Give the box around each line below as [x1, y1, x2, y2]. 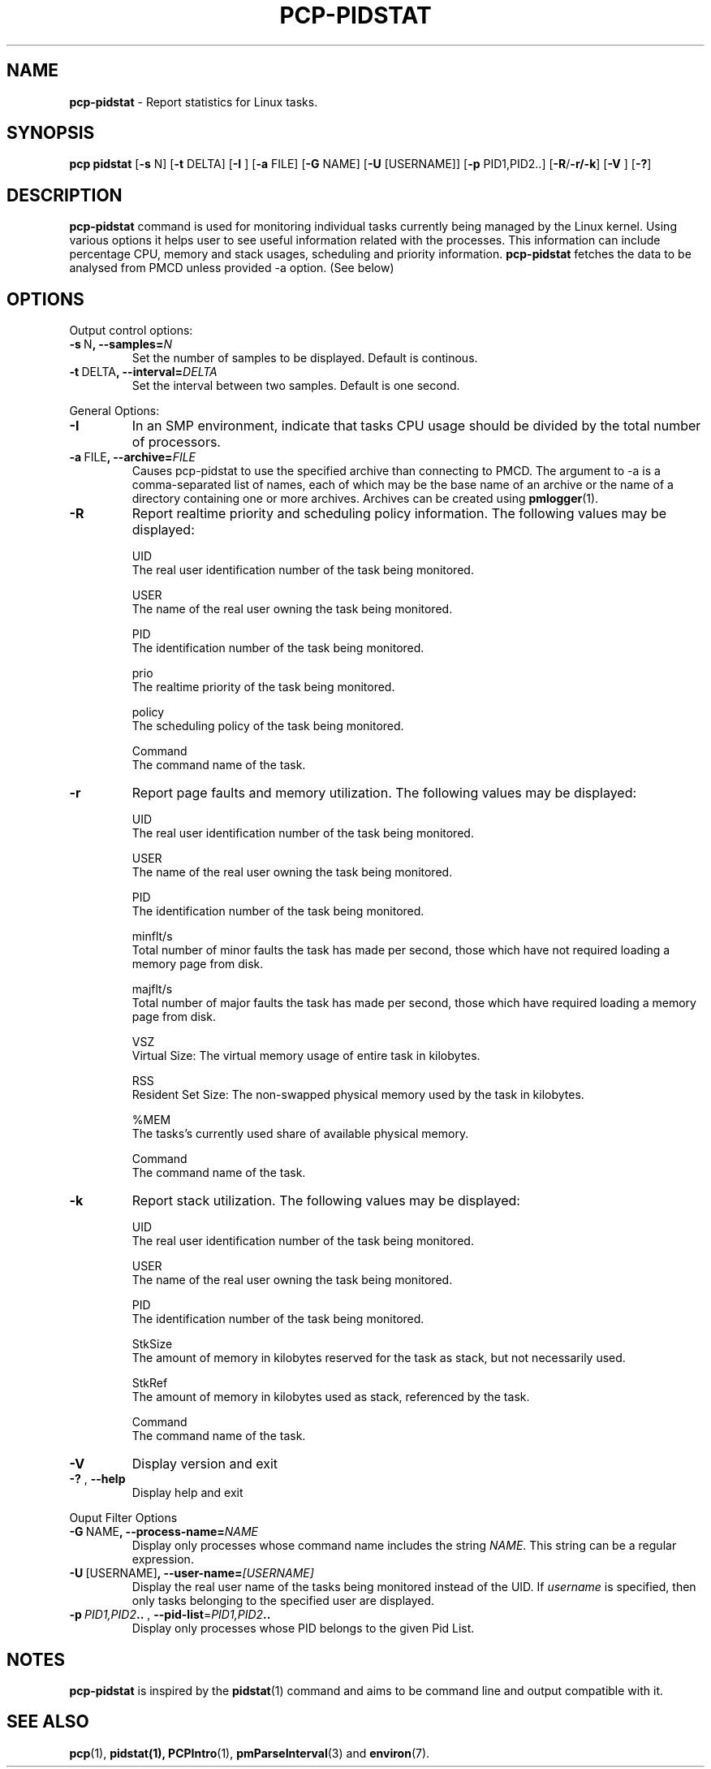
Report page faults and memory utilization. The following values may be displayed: [131, 785, 637, 802]
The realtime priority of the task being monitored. [131, 680, 395, 694]
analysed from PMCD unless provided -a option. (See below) [69, 261, 394, 275]
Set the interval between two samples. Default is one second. [131, 378, 460, 393]
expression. [131, 1552, 194, 1567]
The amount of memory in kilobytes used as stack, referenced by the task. [131, 1390, 530, 1404]
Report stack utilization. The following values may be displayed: [131, 1192, 520, 1209]
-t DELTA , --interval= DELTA [69, 365, 218, 379]
